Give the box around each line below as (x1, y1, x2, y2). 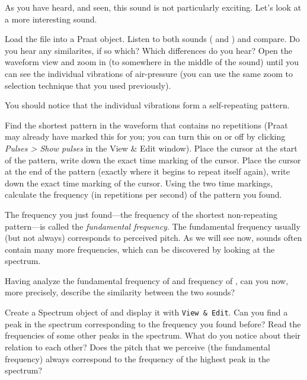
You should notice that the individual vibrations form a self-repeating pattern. (5, 99, 290, 111)
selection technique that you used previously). (5, 79, 171, 91)
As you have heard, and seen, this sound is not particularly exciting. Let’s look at (5, 1, 302, 13)
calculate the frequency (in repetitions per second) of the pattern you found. (5, 188, 282, 201)
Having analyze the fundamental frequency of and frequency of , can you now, (5, 274, 289, 286)
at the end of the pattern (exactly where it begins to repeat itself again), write (5, 165, 290, 178)
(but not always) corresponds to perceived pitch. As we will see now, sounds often (5, 231, 302, 244)
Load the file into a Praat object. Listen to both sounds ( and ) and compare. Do (5, 33, 300, 45)
